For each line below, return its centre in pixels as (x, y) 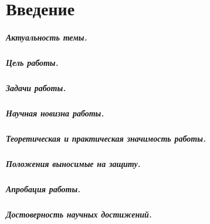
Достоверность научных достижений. (79, 214)
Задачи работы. (36, 87)
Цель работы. (32, 62)
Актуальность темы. (47, 37)
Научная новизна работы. (55, 113)
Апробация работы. (43, 188)
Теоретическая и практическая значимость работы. (106, 138)
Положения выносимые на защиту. (73, 163)
